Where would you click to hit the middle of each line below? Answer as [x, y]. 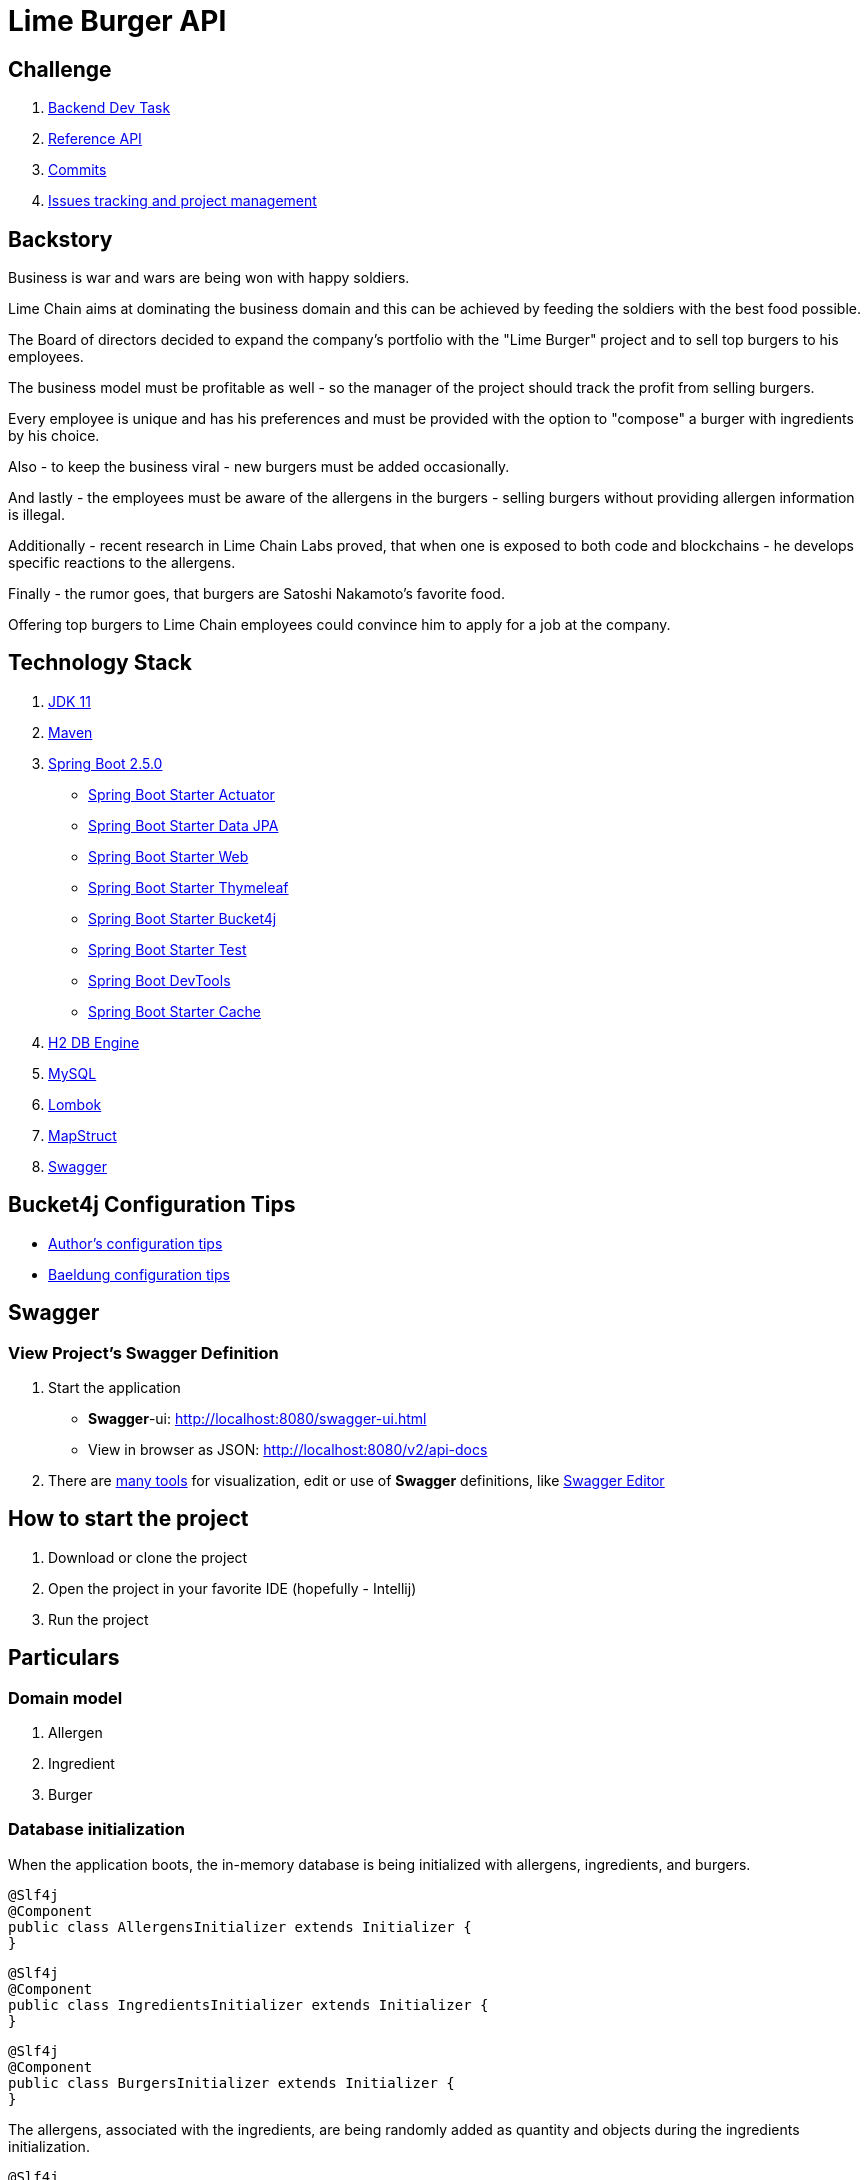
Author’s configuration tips [135, 1243]
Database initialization [96, 1829]
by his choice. [54, 436]
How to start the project [128, 1519]
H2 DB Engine [94, 1042]
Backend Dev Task [109, 108]
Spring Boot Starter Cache [174, 1011]
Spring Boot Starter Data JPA [183, 825]
